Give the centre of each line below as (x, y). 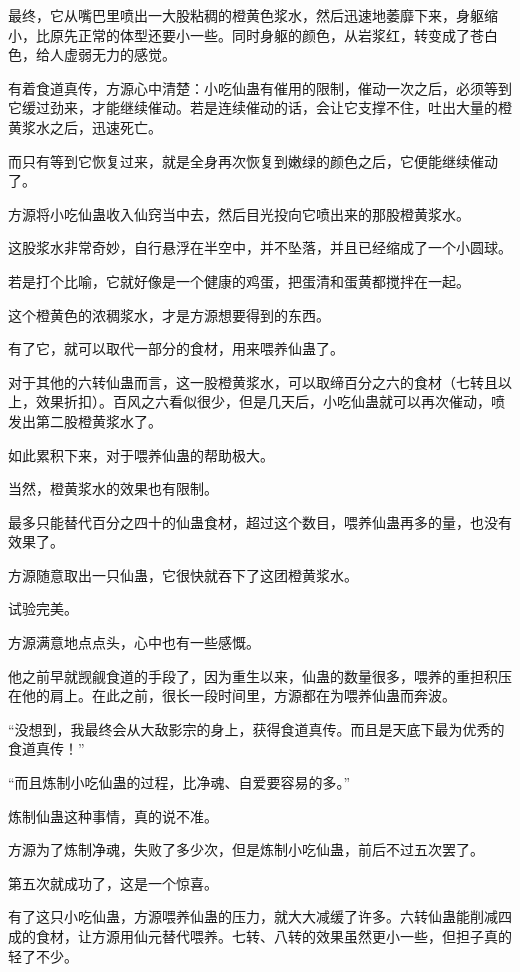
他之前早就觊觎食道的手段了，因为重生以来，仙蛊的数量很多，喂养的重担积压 (260, 675)
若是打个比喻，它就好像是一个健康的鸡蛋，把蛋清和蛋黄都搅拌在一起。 (239, 280)
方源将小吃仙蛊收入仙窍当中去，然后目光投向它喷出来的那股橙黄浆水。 (239, 213)
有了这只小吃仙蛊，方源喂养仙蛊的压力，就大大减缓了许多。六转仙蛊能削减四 (260, 916)
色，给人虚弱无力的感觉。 (92, 54)
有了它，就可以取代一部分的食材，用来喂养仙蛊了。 (176, 348)
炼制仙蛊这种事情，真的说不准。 (113, 815)
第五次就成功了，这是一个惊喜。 (113, 882)
